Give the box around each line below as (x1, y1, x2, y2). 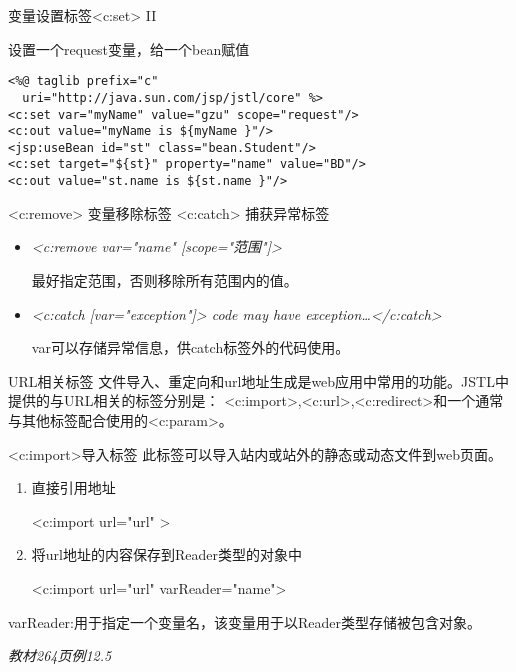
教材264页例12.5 (8, 645, 112, 666)
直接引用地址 (31, 477, 116, 498)
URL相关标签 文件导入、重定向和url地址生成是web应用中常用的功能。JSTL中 (8, 370, 509, 391)
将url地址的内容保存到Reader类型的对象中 (31, 544, 302, 565)
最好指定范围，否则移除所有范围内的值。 (31, 269, 298, 290)
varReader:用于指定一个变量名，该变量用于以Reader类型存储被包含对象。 (8, 611, 482, 632)
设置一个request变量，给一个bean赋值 (8, 38, 250, 59)
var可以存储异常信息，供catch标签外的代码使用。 (31, 337, 350, 358)
